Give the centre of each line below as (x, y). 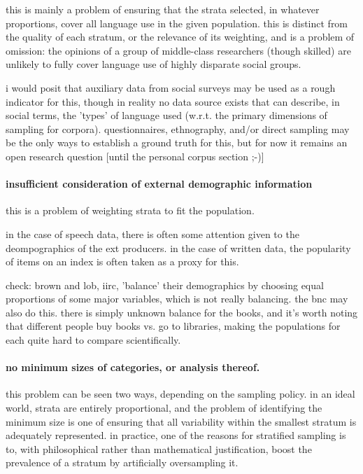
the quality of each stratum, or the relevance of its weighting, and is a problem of (180, 37)
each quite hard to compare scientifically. (93, 340)
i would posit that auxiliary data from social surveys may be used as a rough (171, 87)
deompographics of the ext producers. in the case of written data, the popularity (178, 248)
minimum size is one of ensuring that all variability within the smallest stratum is (181, 421)
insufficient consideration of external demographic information (159, 184)
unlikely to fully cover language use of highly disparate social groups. (154, 64)
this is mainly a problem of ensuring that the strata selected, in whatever (163, 9)
